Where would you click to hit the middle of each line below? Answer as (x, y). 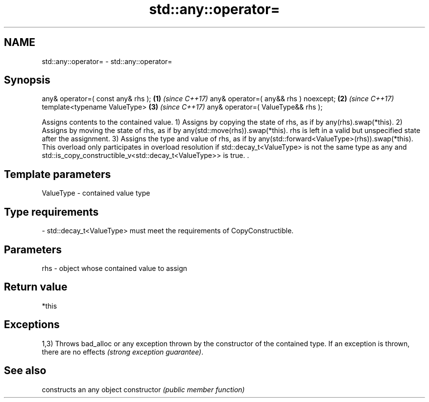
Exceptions (32, 325)
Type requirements (51, 212)
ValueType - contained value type (96, 193)
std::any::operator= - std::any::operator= (107, 61)
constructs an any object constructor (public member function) (143, 389)
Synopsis (27, 80)
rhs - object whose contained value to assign (115, 268)
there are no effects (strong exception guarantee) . (123, 352)
